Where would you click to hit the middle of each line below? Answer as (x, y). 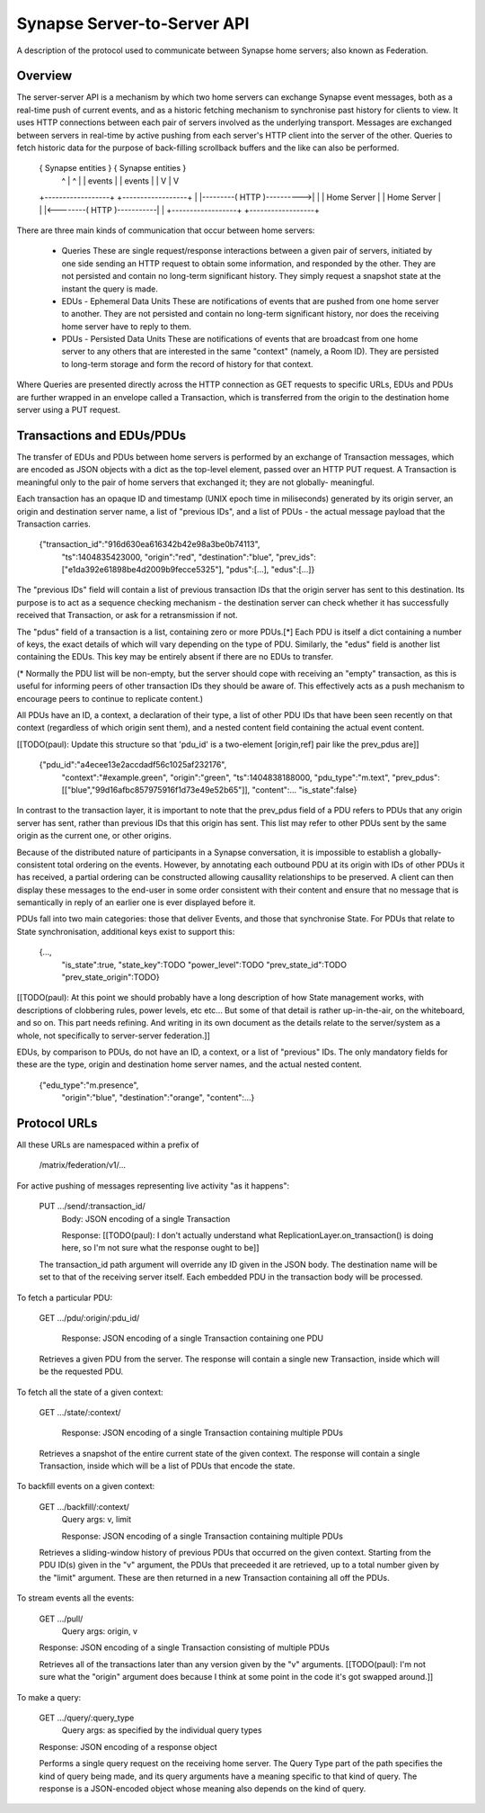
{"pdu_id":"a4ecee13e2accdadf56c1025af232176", (133, 765)
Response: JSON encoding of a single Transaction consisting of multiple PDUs (184, 1647)
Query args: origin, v (100, 1631)
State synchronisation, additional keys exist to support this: (126, 931)
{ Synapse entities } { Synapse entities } (113, 168)
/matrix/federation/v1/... (82, 1165)
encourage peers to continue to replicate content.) (110, 698)
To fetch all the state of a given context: (90, 1392)
